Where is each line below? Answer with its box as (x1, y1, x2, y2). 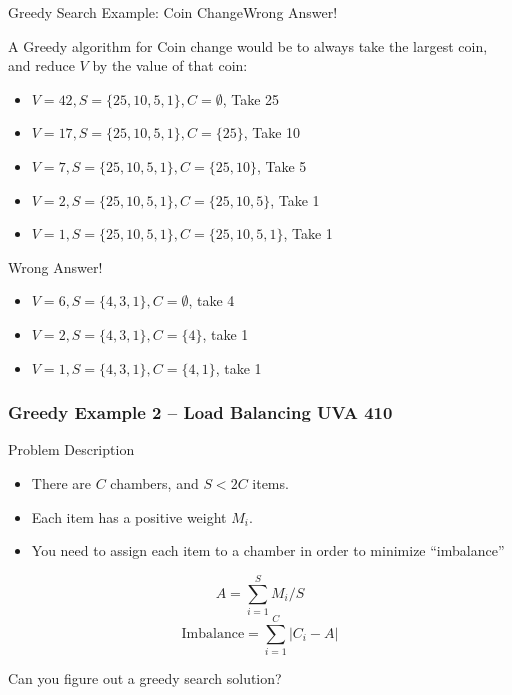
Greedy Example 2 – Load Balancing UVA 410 (8, 400, 393, 425)
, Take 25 (222, 88, 280, 109)
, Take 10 (243, 122, 301, 143)
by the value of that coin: (92, 55, 248, 76)
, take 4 (188, 290, 235, 311)
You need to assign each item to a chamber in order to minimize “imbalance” (31, 540, 505, 561)
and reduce (8, 55, 75, 76)
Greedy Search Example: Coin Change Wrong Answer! (8, 2, 338, 22)
